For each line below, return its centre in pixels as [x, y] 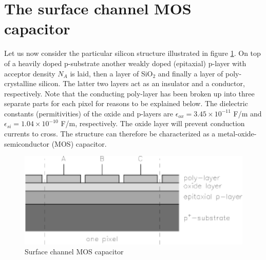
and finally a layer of [191, 73]
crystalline [20, 83]
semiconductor [27, 143]
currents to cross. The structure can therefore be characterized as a [110, 134]
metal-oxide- [237, 134]
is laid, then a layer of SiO [111, 73]
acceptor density [30, 73]
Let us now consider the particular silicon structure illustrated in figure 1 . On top [132, 53]
